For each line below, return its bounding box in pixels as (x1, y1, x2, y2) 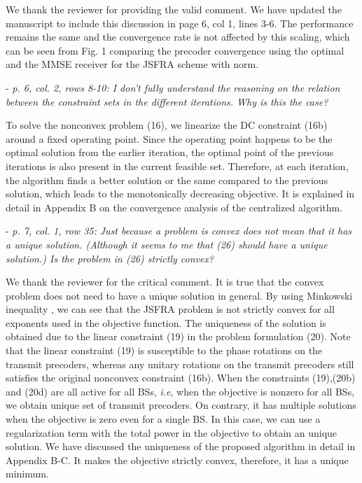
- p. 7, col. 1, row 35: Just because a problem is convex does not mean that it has (6, 223, 352, 238)
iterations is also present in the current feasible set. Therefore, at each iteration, (6, 158, 349, 173)
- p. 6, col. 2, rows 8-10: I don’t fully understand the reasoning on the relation (6, 80, 340, 94)
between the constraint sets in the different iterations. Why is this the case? (6, 94, 328, 108)
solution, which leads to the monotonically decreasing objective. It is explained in (6, 186, 355, 201)
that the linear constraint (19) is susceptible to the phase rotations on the (6, 343, 323, 358)
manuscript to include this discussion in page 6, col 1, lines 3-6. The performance (6, 15, 354, 30)
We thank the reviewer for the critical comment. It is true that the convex (6, 274, 324, 289)
